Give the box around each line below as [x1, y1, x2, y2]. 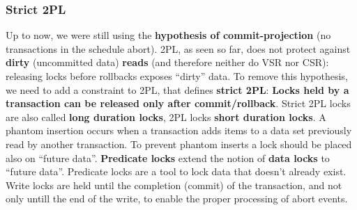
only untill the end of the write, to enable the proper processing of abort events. [6, 191, 348, 206]
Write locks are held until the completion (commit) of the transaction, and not [6, 177, 342, 192]
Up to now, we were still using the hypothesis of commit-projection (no [6, 28, 331, 42]
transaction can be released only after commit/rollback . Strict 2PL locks [6, 96, 351, 111]
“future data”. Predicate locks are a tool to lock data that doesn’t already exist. [6, 164, 347, 179]
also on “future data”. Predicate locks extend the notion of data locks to [6, 150, 330, 165]
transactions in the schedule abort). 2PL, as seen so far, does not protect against [6, 41, 351, 56]
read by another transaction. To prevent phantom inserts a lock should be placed [6, 136, 352, 151]
